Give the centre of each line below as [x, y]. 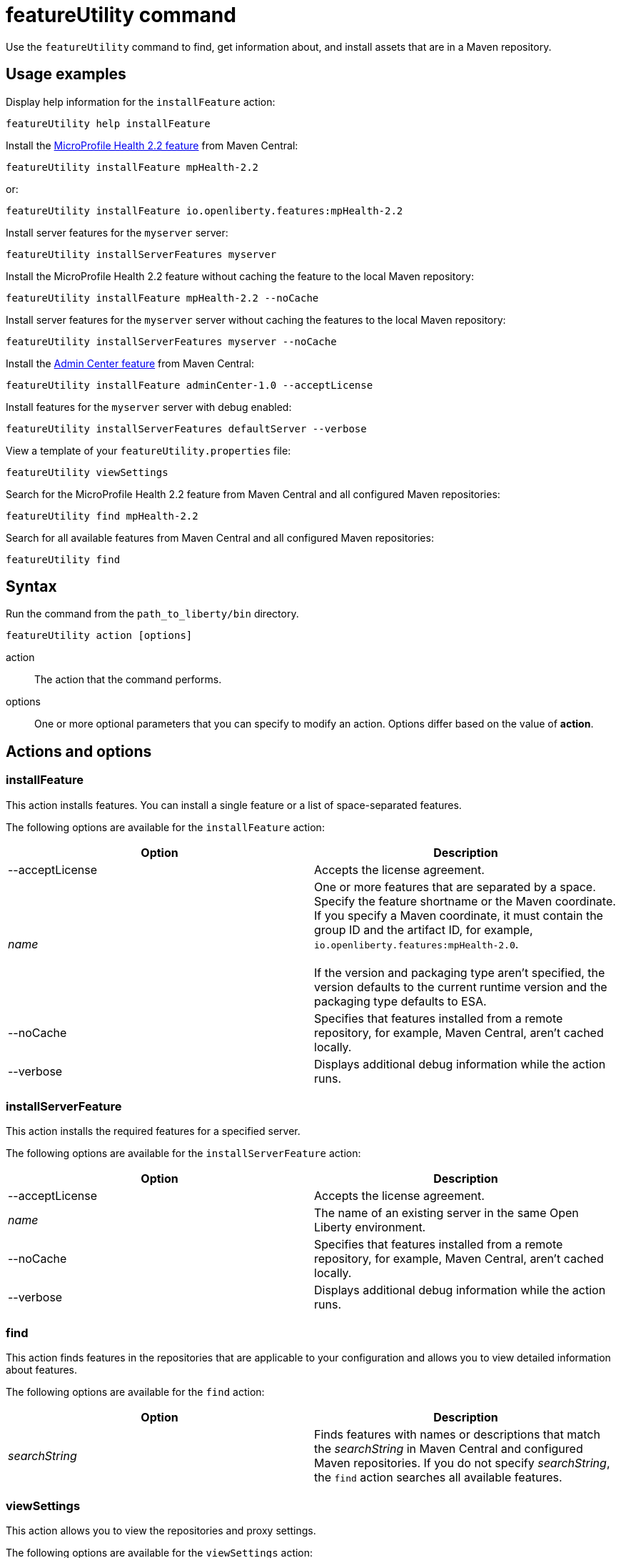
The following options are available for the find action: [135, 1392]
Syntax [31, 587]
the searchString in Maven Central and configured [449, 1449]
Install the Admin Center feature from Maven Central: [130, 363]
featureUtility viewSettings [87, 472]
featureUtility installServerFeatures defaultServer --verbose [186, 428]
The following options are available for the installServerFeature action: [183, 1153]
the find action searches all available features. [438, 1478]
